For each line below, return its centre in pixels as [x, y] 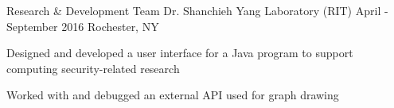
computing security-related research [93, 68]
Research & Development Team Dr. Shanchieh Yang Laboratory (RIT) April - [197, 10]
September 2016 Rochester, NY [83, 26]
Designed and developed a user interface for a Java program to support [180, 53]
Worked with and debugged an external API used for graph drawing [173, 95]
